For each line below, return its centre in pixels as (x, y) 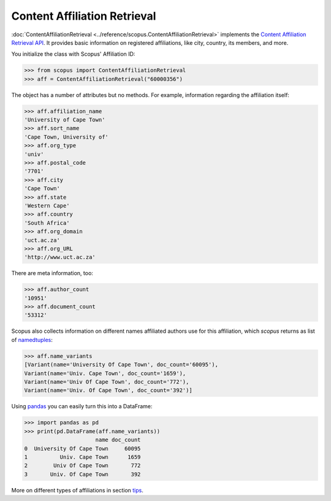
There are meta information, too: (52, 273)
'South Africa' (47, 223)
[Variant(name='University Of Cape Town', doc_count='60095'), (121, 365)
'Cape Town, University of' (66, 137)
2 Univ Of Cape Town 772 (82, 466)
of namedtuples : (32, 340)
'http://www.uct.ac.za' (60, 257)
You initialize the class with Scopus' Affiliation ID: (73, 54)
